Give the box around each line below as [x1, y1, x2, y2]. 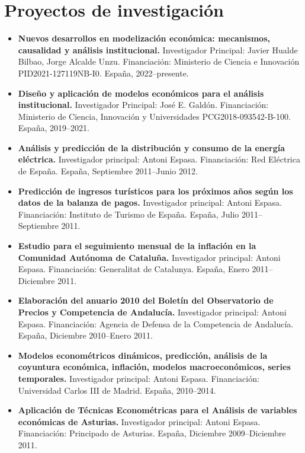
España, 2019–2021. [18, 122, 89, 134]
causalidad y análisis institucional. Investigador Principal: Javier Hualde [18, 43, 298, 56]
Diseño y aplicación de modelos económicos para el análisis [18, 87, 264, 99]
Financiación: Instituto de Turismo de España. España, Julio [18, 208, 239, 220]
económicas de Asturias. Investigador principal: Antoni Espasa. [18, 415, 261, 428]
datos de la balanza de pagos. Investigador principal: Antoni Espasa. [18, 196, 282, 209]
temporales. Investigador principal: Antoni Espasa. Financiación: [18, 372, 259, 384]
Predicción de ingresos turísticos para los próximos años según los [18, 184, 293, 197]
